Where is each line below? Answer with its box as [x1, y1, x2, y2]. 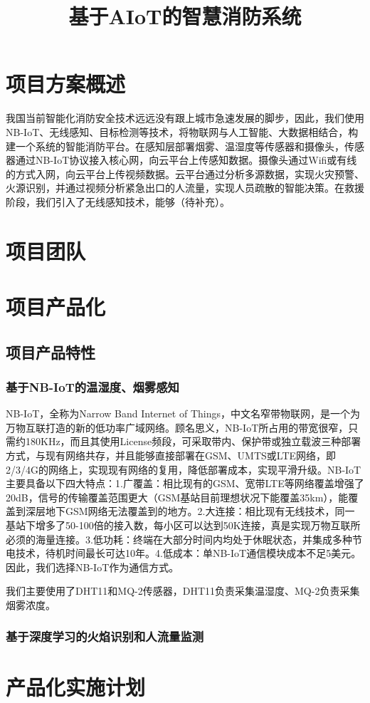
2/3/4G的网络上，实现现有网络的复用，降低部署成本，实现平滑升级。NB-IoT [6, 462, 361, 477]
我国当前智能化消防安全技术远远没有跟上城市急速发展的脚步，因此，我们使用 [6, 110, 364, 125]
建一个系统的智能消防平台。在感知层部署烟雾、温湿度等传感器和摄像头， [6, 138, 344, 153]
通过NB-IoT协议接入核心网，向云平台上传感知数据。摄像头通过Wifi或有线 [15, 152, 357, 167]
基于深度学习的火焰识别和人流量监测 [6, 628, 204, 645]
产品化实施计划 [6, 672, 146, 701]
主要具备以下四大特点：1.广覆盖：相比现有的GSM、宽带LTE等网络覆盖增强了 [6, 476, 364, 491]
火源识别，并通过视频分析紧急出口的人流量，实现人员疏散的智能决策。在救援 [6, 180, 364, 195]
